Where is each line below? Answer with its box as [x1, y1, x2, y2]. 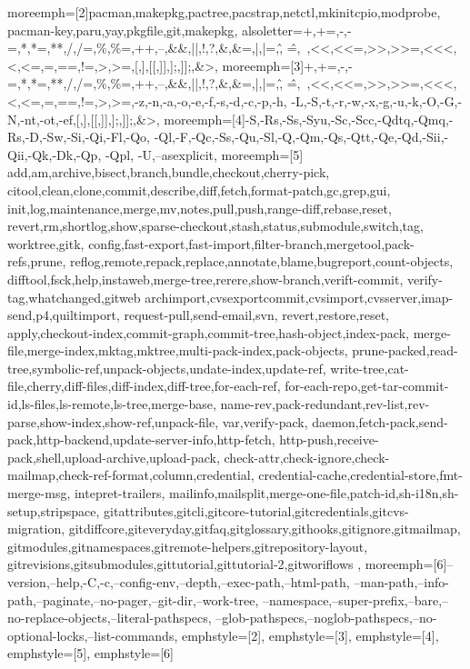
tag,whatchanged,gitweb [7, 287, 141, 306]
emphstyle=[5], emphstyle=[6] [7, 644, 174, 663]
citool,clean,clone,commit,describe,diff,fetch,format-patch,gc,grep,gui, [7, 180, 391, 199]
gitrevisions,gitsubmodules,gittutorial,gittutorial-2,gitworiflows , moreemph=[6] [7, 554, 447, 574]
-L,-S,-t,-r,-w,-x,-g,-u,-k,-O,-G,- [291, 91, 463, 110]
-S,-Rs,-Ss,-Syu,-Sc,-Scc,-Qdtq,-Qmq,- [245, 109, 454, 128]
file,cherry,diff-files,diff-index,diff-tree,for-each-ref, [7, 376, 281, 395]
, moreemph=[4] [155, 109, 245, 128]
